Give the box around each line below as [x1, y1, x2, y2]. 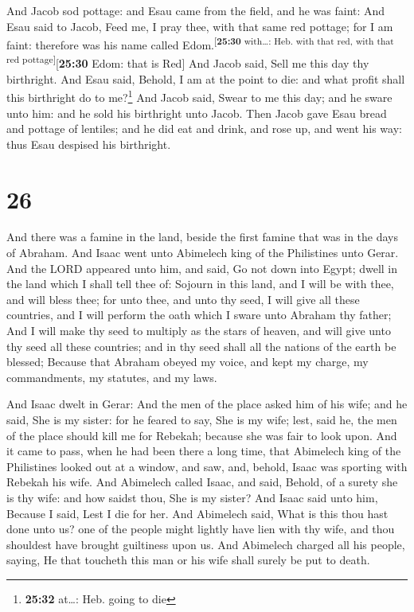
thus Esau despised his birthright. [6, 135, 171, 152]
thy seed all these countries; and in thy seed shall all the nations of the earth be [6, 337, 396, 354]
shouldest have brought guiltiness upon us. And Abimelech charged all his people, [6, 536, 405, 552]
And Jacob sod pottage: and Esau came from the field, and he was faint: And [6, 2, 385, 18]
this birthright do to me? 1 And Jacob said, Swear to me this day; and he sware [6, 87, 393, 105]
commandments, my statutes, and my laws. [6, 368, 217, 385]
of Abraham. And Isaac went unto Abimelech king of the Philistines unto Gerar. [6, 244, 399, 261]
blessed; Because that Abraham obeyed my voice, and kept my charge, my [6, 353, 369, 370]
